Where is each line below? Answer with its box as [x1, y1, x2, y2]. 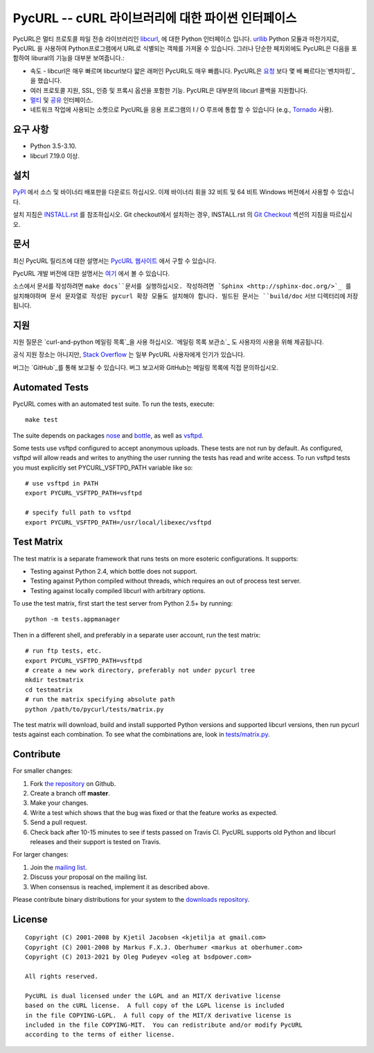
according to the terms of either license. [25, 1031, 175, 1038]
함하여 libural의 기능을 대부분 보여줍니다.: [12, 54, 125, 62]
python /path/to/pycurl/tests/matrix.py [25, 705, 164, 713]
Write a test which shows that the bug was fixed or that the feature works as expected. [30, 808, 278, 816]
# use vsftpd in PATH [25, 479, 98, 488]
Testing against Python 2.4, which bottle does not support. [30, 567, 197, 575]
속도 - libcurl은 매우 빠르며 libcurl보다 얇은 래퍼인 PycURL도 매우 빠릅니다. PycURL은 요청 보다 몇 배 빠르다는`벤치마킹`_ [30, 67, 356, 75]
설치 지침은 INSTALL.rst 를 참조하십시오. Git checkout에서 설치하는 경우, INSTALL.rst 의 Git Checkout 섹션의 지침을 [12, 210, 328, 219]
